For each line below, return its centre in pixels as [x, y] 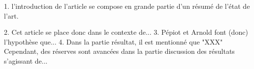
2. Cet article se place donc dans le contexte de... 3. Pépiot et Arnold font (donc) [126, 32]
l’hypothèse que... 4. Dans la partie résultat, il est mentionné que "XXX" [113, 41]
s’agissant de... [26, 60]
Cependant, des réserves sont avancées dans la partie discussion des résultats [119, 51]
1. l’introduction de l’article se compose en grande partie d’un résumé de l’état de [127, 6]
